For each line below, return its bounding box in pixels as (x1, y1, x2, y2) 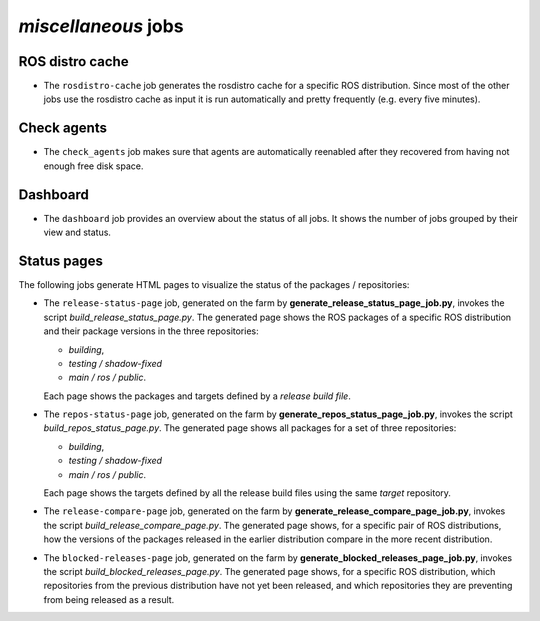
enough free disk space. (43, 160, 144, 172)
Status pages (18, 252, 104, 269)
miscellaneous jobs (18, 15, 184, 37)
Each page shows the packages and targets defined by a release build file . (43, 390, 352, 402)
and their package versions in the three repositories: (43, 325, 259, 337)
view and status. (43, 226, 112, 239)
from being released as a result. (43, 593, 175, 605)
